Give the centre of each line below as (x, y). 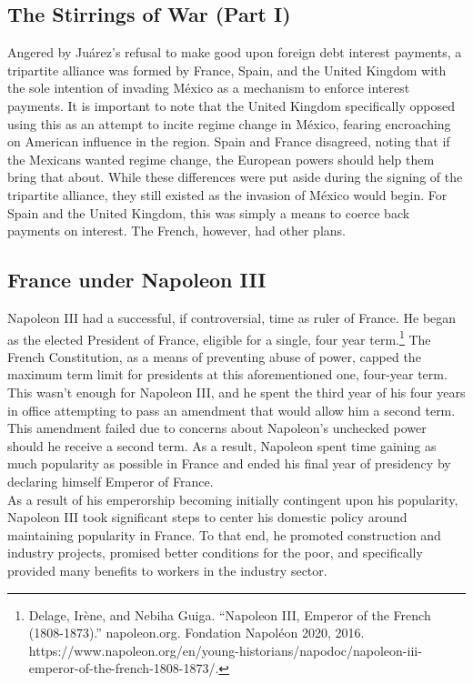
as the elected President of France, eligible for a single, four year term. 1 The (219, 337)
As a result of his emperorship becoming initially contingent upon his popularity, (233, 499)
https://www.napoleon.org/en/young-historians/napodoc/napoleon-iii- (225, 650)
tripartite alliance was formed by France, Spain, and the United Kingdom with (227, 70)
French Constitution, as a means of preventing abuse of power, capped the (214, 356)
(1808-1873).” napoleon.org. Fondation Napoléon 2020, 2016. (196, 633)
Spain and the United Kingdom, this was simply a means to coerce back (209, 212)
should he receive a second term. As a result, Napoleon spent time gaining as (222, 445)
